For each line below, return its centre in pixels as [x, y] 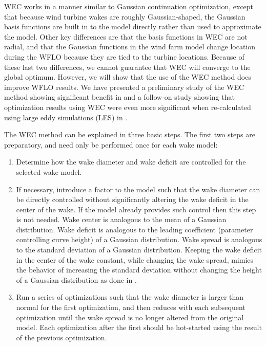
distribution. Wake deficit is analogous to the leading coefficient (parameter [135, 229]
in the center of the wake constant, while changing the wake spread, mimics [135, 259]
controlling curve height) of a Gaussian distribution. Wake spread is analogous [139, 239]
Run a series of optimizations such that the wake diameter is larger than [130, 297]
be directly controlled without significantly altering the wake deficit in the [132, 199]
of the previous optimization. [62, 337]
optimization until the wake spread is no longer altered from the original [130, 317]
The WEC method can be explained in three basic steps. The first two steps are [130, 134]
